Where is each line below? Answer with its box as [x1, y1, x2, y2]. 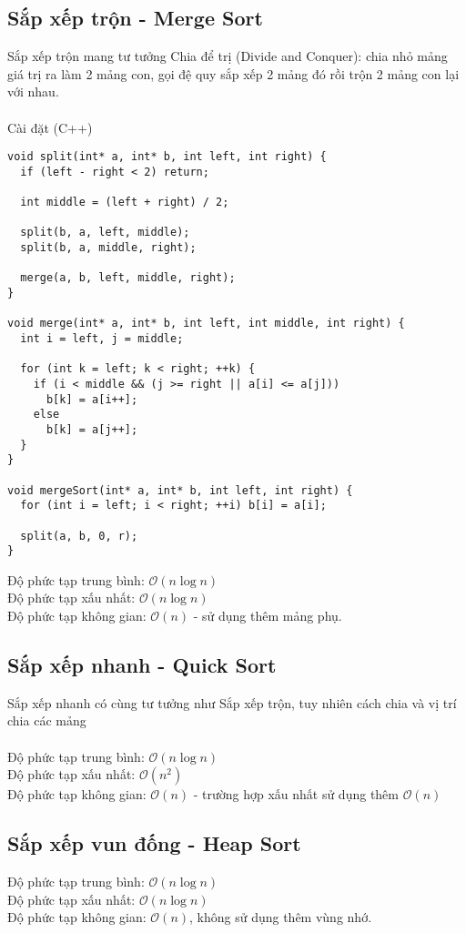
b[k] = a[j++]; [46, 422, 138, 436]
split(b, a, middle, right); [20, 241, 197, 255]
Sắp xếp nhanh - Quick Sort [7, 651, 277, 679]
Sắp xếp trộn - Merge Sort [7, 4, 263, 32]
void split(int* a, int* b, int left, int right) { [7, 150, 327, 164]
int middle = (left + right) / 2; [20, 196, 229, 209]
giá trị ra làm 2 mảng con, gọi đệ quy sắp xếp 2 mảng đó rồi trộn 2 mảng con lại [7, 64, 460, 83]
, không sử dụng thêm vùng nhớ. [189, 908, 372, 927]
